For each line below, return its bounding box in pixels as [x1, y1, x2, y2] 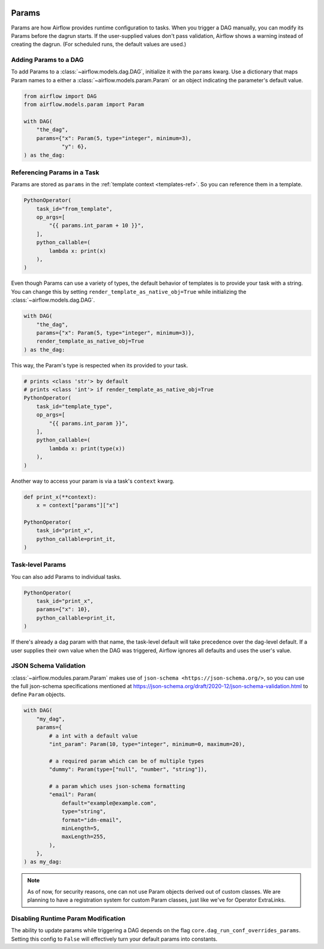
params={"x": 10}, [36, 606, 91, 613]
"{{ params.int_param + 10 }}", [49, 222, 144, 229]
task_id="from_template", [36, 205, 113, 212]
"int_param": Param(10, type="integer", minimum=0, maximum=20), [49, 741, 245, 748]
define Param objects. [11, 691, 66, 698]
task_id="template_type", [36, 403, 113, 410]
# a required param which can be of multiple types [49, 757, 205, 764]
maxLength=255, [61, 833, 106, 840]
